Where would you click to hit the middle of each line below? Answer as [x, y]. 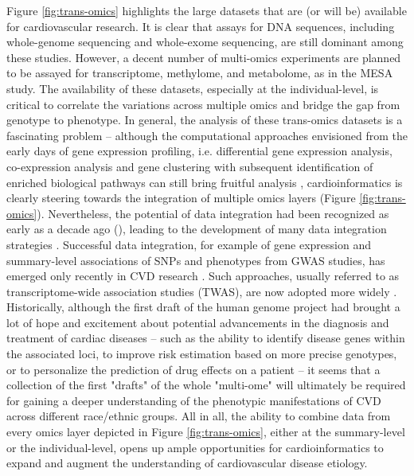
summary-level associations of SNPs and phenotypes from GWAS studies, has [196, 260]
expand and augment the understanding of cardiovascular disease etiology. [187, 463]
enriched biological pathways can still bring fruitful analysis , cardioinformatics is [205, 182]
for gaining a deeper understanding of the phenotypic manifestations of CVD [194, 400]
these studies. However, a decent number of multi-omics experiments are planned [204, 57]
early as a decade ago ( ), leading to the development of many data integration [197, 229]
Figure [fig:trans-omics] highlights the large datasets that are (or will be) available [207, 10]
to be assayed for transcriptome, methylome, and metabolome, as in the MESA [200, 73]
